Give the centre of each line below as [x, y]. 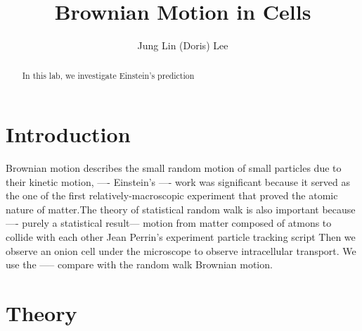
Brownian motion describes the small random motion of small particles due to [174, 168]
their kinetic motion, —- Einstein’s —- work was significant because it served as [178, 181]
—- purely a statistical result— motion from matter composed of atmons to [169, 223]
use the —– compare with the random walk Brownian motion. [139, 264]
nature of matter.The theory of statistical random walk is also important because [181, 209]
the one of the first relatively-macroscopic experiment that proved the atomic [172, 195]
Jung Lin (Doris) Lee [183, 45]
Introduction [68, 134]
